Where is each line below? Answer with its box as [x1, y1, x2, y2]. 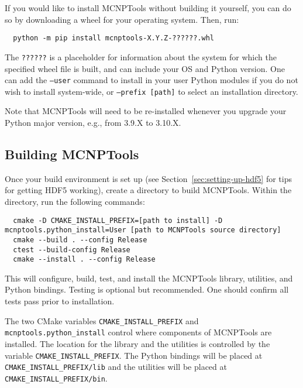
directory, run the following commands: [5, 195, 145, 207]
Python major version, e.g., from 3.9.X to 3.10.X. [5, 116, 181, 128]
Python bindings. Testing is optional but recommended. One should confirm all [5, 283, 289, 296]
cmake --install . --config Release [13, 255, 156, 264]
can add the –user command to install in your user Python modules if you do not [5, 74, 298, 86]
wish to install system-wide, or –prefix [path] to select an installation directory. [5, 85, 298, 97]
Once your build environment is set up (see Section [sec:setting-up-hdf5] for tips [5, 172, 292, 184]
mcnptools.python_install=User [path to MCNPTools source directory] [5, 226, 281, 235]
